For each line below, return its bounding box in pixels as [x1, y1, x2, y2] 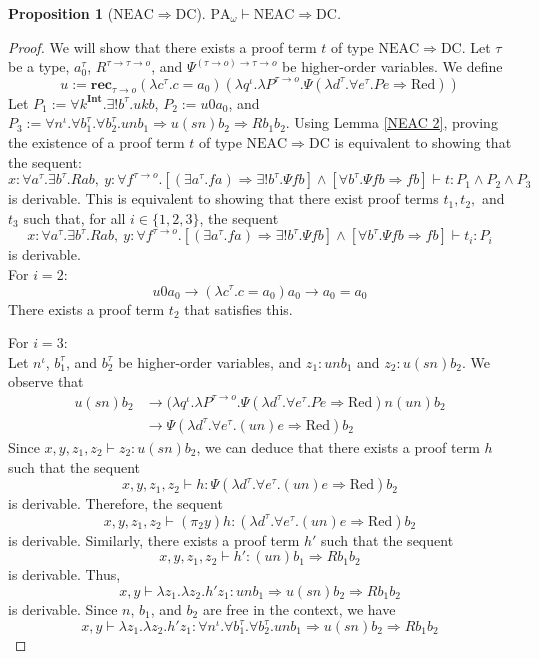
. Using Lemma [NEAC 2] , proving [285, 112, 498, 133]
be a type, [8, 56, 70, 77]
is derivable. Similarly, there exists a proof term [8, 529, 300, 550]
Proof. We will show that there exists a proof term [8, 36, 317, 57]
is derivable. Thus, [8, 564, 121, 585]
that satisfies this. [184, 298, 293, 319]
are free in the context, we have [202, 598, 396, 619]
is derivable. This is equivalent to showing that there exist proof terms [8, 188, 439, 209]
